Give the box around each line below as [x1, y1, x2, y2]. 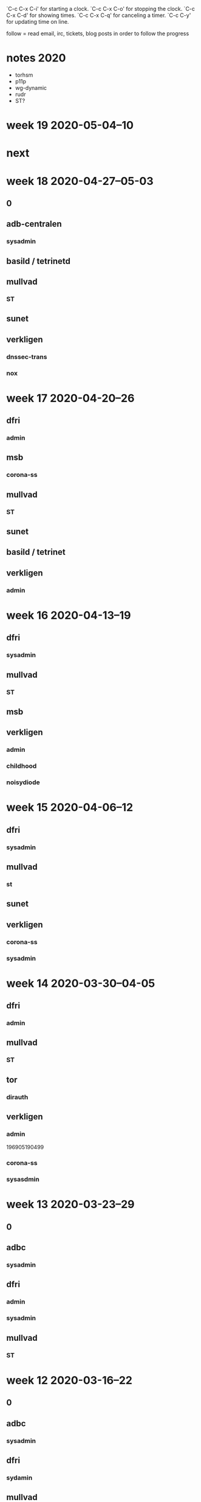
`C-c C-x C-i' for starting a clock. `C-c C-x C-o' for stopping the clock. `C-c [6, 5, 196, 12]
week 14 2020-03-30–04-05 [6, 976, 155, 990]
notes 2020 [6, 51, 66, 65]
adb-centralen [6, 219, 62, 229]
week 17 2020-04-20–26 [6, 391, 135, 405]
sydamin [6, 1473, 33, 1482]
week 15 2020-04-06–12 [6, 801, 134, 815]
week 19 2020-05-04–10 [6, 119, 134, 133]
